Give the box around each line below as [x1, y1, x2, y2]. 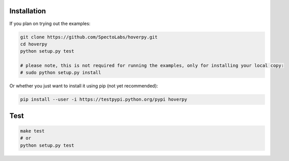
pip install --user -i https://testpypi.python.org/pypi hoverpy [20, 97, 187, 102]
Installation [9, 7, 46, 15]
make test [20, 128, 45, 134]
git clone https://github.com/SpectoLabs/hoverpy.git [20, 34, 158, 40]
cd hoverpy [20, 41, 47, 47]
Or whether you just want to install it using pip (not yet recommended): [9, 83, 158, 89]
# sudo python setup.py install [20, 70, 102, 76]
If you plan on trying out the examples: [9, 20, 91, 27]
